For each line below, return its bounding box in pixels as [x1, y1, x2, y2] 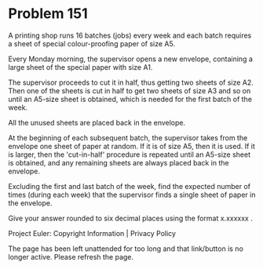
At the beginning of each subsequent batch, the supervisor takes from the [8, 133, 248, 142]
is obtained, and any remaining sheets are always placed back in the [8, 158, 229, 167]
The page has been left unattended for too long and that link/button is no [8, 244, 243, 253]
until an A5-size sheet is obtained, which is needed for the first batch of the [8, 94, 253, 104]
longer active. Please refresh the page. [8, 252, 134, 261]
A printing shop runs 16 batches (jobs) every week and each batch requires [8, 31, 252, 40]
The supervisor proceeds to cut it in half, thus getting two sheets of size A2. [8, 78, 254, 87]
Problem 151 [8, 5, 88, 23]
